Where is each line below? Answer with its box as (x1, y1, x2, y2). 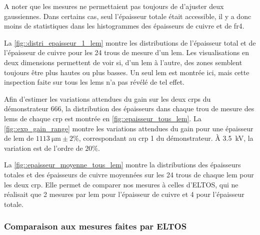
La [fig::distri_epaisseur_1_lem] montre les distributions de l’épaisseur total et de (4, 37, 256, 48)
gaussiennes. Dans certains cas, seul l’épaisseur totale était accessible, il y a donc (4, 11, 251, 21)
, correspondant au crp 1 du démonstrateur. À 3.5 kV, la (78, 133, 253, 143)
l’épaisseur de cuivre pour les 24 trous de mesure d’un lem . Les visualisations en (4, 47, 249, 58)
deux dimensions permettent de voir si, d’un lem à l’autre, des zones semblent (4, 57, 242, 67)
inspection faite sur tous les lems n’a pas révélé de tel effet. (4, 77, 184, 87)
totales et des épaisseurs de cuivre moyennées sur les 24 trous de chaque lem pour (4, 169, 254, 179)
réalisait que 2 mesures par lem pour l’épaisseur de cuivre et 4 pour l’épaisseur (4, 189, 244, 199)
